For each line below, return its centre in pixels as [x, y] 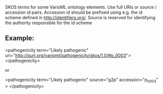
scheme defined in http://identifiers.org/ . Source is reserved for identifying [80, 17]
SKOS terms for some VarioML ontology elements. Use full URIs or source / [81, 7]
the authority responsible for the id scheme [48, 23]
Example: [20, 38]
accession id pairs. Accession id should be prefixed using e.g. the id [74, 12]
